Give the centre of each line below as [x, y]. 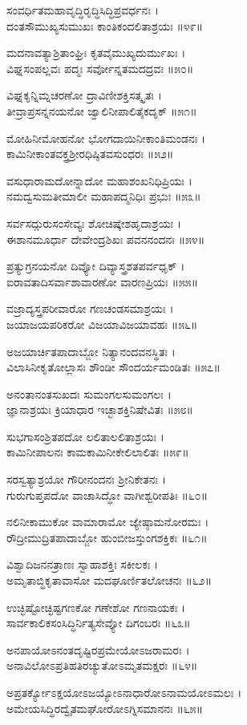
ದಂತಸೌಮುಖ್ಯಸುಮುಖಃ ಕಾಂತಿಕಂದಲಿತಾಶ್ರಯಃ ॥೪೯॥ [105, 25]
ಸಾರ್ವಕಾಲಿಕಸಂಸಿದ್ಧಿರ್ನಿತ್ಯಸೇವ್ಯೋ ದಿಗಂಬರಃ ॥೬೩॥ [99, 623]
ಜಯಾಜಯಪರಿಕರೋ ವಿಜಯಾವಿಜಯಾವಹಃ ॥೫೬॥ [102, 324]
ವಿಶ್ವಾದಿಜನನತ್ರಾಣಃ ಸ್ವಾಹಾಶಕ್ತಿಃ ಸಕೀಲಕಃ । [83, 564]
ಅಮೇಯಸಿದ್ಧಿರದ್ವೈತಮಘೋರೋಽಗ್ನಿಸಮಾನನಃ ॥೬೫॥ [105, 708]
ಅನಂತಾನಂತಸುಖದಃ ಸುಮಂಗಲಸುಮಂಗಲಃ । [89, 393]
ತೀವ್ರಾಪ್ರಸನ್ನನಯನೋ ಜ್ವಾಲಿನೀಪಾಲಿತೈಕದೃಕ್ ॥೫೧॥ [102, 110]
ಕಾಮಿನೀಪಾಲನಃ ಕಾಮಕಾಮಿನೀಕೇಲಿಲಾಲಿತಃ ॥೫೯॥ [98, 452]
